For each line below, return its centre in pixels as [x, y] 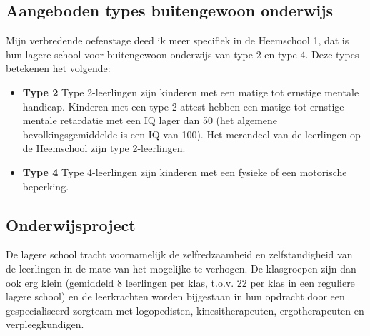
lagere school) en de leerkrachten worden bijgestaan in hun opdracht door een [175, 296]
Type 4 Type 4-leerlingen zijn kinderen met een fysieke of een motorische [185, 172]
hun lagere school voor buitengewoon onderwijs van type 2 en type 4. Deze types [182, 54]
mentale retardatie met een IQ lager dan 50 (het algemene [150, 120]
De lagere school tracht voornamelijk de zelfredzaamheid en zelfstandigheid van [179, 254]
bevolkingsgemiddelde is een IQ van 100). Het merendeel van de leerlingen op [191, 134]
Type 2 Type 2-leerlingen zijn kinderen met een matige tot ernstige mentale [191, 92]
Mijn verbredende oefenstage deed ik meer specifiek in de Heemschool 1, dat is [177, 40]
